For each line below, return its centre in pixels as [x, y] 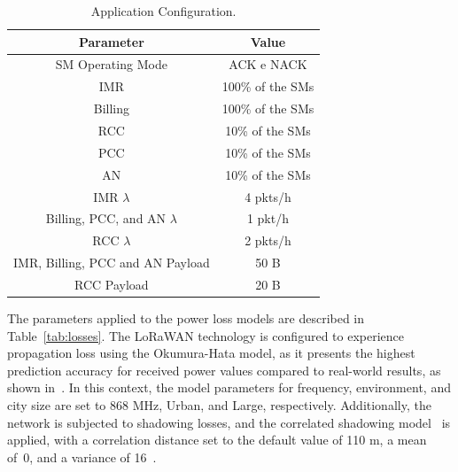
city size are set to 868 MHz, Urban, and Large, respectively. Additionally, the [219, 404]
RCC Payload [112, 284]
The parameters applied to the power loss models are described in [186, 317]
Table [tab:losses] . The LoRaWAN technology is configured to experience [206, 335]
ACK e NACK [268, 64]
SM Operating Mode [111, 64]
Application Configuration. [163, 11]
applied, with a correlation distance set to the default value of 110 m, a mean [217, 440]
